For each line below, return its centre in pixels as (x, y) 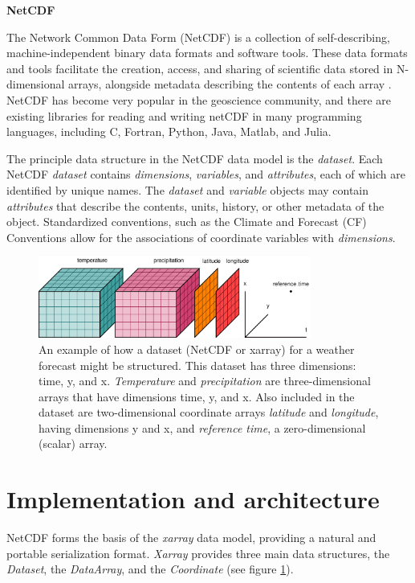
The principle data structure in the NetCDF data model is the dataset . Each (195, 158)
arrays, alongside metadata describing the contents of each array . (230, 84)
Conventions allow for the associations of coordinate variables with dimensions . (201, 237)
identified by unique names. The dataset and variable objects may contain (188, 189)
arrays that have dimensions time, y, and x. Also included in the (197, 396)
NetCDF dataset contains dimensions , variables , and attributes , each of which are (206, 174)
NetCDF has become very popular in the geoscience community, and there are (199, 99)
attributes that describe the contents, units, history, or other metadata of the (195, 205)
